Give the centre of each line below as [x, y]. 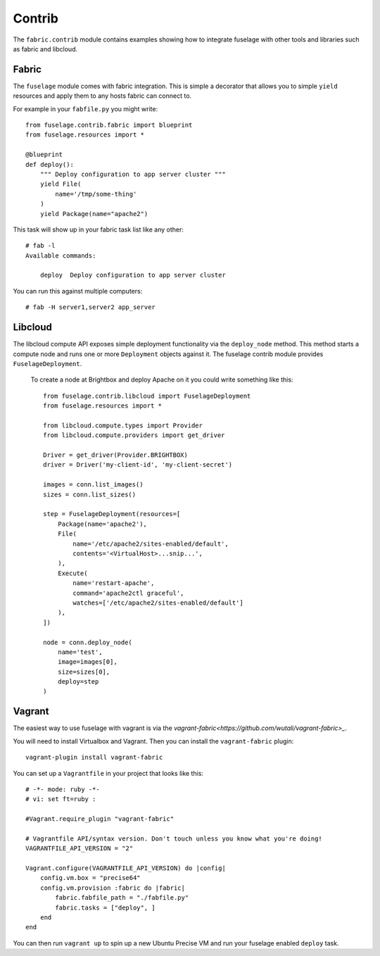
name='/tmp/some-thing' [96, 194]
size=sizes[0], [84, 672]
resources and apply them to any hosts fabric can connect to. [102, 96]
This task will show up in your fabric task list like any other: [99, 229]
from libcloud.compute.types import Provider [123, 425]
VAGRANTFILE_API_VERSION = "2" [80, 849]
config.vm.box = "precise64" [90, 878]
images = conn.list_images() [93, 485]
